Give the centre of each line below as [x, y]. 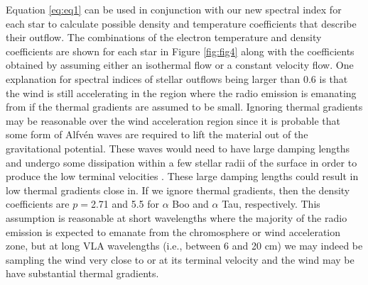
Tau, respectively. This [271, 204]
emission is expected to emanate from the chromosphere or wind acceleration [173, 231]
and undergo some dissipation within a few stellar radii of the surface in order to [182, 162]
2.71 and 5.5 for [125, 204]
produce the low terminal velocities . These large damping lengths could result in [182, 176]
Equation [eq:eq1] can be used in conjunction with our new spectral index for [174, 9]
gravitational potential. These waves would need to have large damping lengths [178, 148]
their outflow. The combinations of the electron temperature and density [164, 37]
